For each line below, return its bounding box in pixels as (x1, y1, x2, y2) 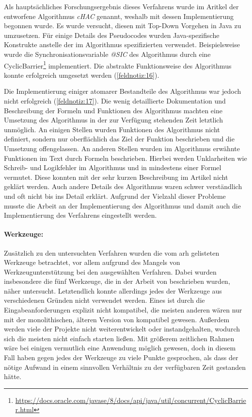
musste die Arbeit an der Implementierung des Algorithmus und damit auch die (4, 200, 241, 210)
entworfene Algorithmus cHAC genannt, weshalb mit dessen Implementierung (4, 11, 234, 21)
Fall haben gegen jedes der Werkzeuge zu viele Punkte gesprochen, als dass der (4, 352, 238, 363)
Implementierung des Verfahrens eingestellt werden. (4, 210, 157, 220)
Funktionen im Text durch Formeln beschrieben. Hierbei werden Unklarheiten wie (4, 153, 247, 163)
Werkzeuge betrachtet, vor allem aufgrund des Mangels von (4, 257, 180, 267)
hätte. (4, 371, 21, 382)
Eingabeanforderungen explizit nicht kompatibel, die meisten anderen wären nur (4, 305, 242, 315)
